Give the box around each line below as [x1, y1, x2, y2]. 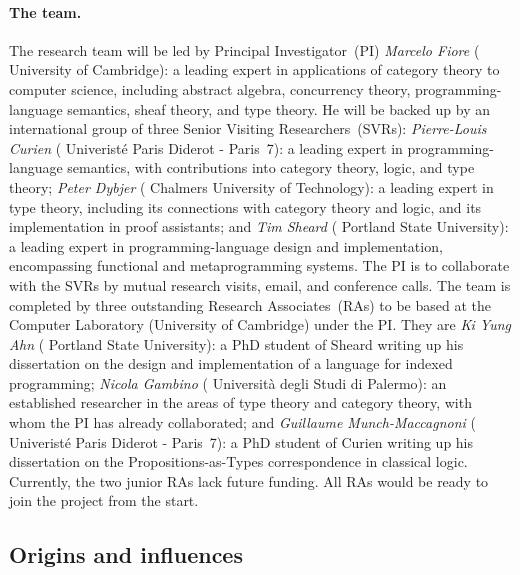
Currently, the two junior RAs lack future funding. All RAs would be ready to [9, 470, 489, 491]
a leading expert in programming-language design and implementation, [9, 235, 443, 256]
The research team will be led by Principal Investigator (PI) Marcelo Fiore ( [9, 39, 480, 60]
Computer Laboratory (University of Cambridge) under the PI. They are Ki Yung [9, 314, 511, 335]
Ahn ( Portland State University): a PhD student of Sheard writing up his [9, 333, 464, 354]
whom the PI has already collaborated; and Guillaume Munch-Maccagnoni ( [9, 412, 476, 433]
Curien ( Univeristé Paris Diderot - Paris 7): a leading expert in [9, 137, 403, 158]
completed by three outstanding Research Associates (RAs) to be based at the [9, 294, 492, 315]
